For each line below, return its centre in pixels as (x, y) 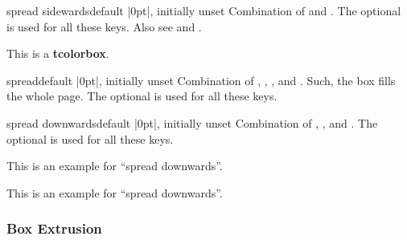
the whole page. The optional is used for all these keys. (142, 96)
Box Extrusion (54, 228)
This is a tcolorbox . (58, 53)
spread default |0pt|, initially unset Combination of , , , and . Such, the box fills (201, 80)
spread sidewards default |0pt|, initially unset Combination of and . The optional (204, 10)
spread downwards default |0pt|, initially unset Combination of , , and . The (192, 122)
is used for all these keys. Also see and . (104, 26)
